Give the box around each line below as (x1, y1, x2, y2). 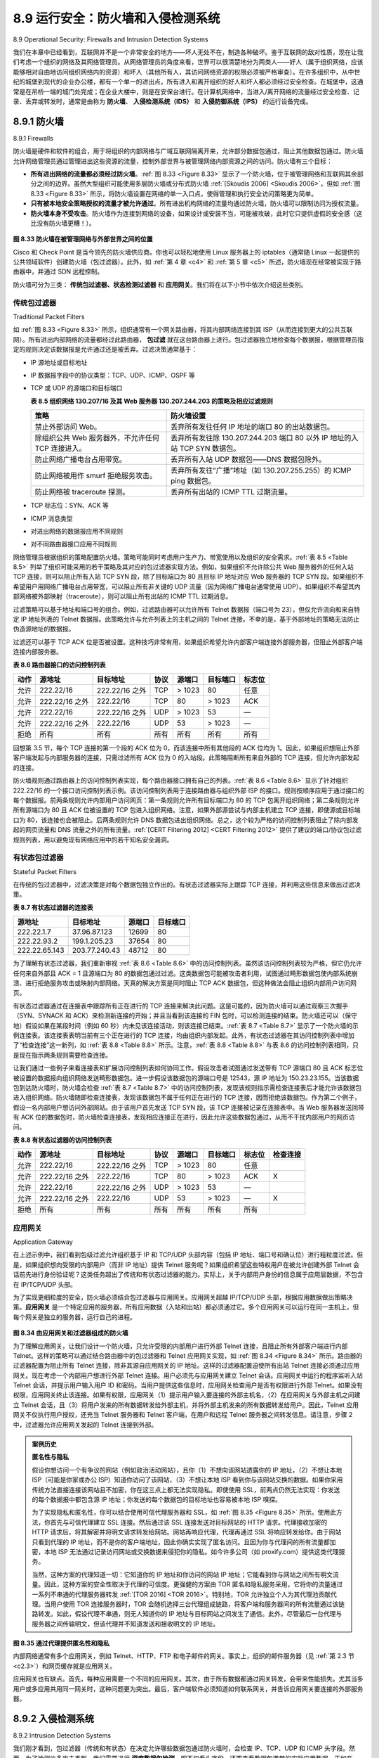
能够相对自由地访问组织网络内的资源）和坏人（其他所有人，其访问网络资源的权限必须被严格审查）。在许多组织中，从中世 (13, 68, 361, 76)
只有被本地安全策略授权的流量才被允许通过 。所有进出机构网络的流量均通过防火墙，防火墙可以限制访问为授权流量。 (30, 199, 363, 207)
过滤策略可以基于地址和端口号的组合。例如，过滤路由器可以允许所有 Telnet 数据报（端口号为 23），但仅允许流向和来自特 (13, 605, 361, 613)
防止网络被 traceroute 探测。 (34, 487, 130, 497)
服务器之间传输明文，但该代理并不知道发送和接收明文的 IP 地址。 (32, 1619, 220, 1628)
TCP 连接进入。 (34, 444, 86, 454)
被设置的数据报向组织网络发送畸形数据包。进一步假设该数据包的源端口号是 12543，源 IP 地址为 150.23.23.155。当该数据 (13, 1073, 359, 1082)
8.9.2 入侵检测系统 (13, 1712, 95, 1724)
